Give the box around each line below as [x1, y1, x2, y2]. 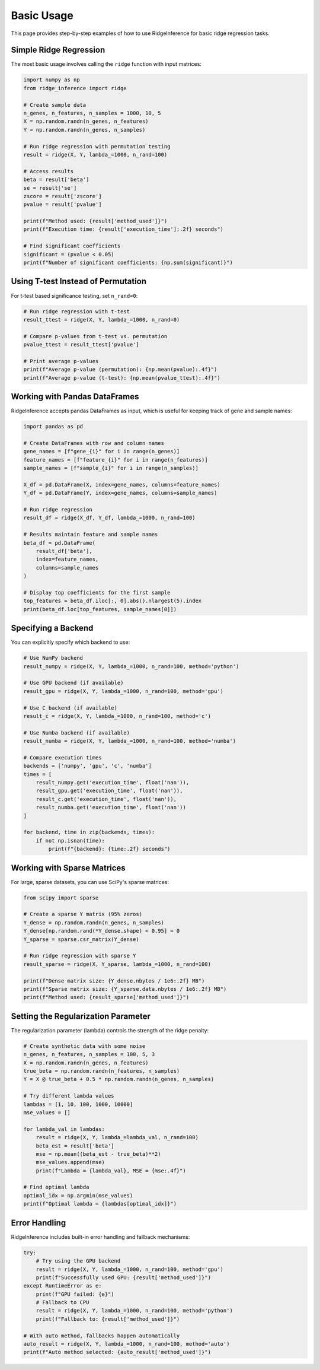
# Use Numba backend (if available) [23, 729, 130, 736]
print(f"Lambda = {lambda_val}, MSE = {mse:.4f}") [36, 1167, 186, 1174]
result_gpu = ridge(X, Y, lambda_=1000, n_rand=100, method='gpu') [23, 688, 224, 694]
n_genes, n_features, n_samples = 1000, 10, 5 [23, 110, 161, 116]
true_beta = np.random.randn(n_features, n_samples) [23, 1068, 180, 1075]
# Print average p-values [23, 358, 99, 364]
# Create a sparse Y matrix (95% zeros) [23, 911, 142, 918]
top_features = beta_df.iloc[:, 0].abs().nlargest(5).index [23, 597, 202, 605]
